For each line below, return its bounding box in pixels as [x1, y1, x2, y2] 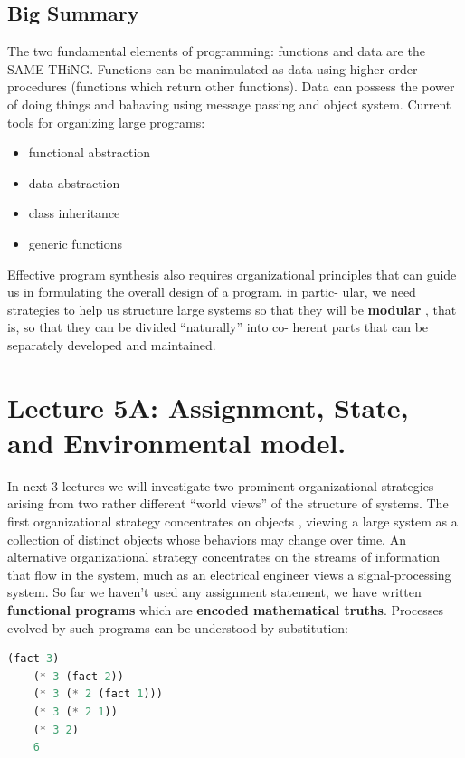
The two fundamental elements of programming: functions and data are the [7, 42, 425, 61]
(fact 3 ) [7, 652, 60, 666]
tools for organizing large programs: [7, 112, 205, 131]
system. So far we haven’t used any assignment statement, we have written [7, 583, 422, 602]
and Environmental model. [7, 423, 346, 460]
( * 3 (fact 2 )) [33, 669, 124, 683]
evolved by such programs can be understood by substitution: [7, 618, 348, 637]
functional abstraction [28, 143, 151, 162]
